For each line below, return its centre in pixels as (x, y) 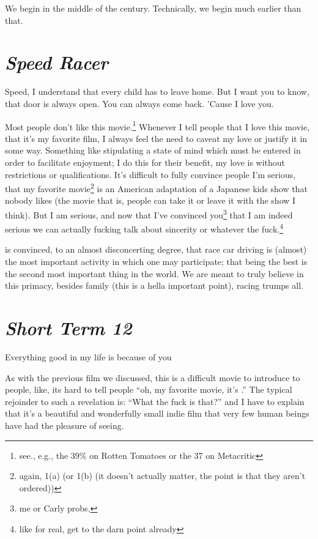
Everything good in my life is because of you (88, 356)
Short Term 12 (68, 328)
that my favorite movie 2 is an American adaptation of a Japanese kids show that (156, 188)
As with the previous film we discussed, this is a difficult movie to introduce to (153, 377)
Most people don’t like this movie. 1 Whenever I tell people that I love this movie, (157, 125)
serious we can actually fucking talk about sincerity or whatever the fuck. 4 (144, 228)
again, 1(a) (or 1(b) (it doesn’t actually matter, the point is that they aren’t (162, 476)
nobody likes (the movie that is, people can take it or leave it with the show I (150, 200)
